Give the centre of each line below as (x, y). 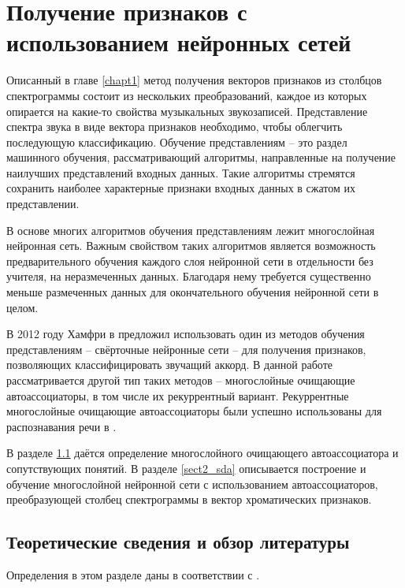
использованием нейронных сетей (179, 42)
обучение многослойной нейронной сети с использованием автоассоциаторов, (192, 484)
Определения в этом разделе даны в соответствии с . (133, 574)
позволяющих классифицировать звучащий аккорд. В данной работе (169, 365)
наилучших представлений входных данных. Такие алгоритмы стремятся (181, 172)
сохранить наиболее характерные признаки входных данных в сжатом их (181, 188)
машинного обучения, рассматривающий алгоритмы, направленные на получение (201, 157)
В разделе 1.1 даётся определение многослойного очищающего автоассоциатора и (202, 453)
